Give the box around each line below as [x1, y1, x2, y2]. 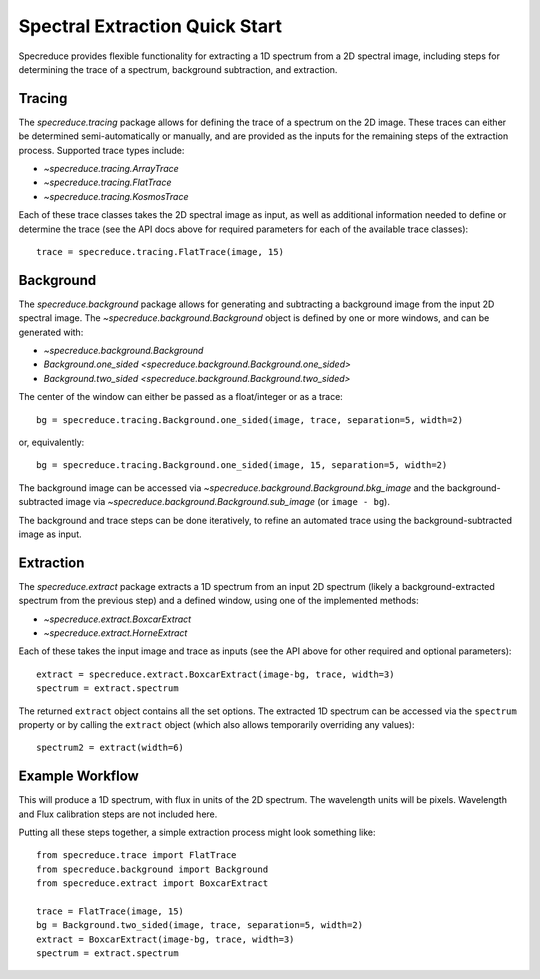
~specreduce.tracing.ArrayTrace [43, 163, 179, 175]
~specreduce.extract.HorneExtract [43, 627, 188, 639]
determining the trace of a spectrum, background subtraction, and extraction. [18, 63, 338, 75]
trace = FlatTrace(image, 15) [36, 906, 185, 917]
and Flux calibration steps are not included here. [18, 808, 218, 820]
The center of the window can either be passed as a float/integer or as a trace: [18, 391, 344, 403]
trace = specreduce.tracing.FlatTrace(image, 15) [36, 246, 285, 257]
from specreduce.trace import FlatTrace [36, 850, 237, 861]
